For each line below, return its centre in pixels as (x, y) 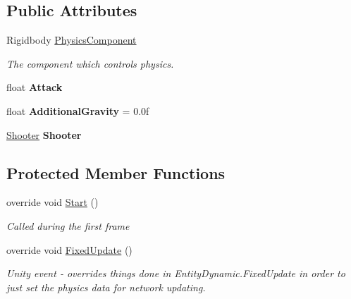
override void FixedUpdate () (69, 249)
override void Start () (53, 202)
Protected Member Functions (116, 172)
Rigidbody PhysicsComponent (72, 40)
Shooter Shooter (44, 134)
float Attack (35, 87)
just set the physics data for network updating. (106, 287)
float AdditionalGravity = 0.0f (78, 110)
